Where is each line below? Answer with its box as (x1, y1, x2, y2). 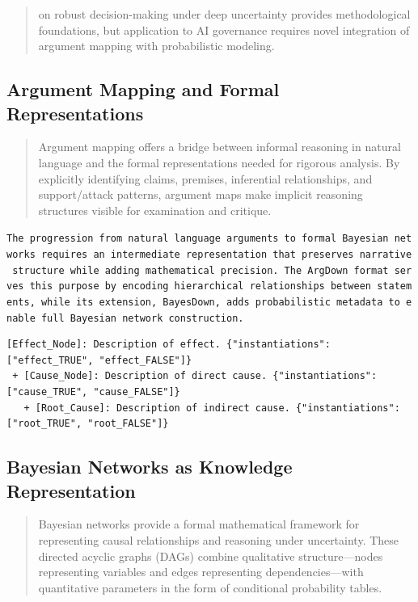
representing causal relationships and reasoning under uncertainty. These (38, 532, 399, 549)
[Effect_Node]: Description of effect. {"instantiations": (6, 339, 331, 351)
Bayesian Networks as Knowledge (6, 454, 293, 479)
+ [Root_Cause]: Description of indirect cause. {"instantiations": (23, 402, 400, 414)
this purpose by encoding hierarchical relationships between (29, 280, 372, 293)
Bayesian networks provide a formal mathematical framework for (38, 516, 360, 533)
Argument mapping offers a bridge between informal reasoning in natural (38, 138, 401, 155)
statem (377, 280, 412, 293)
